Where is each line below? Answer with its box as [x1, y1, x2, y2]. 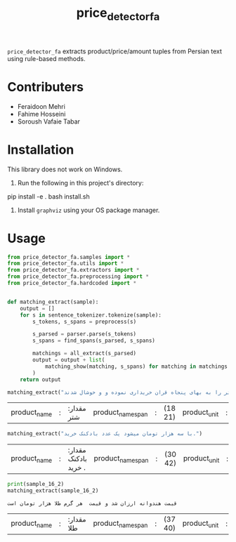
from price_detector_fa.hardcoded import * [7, 279, 137, 287]
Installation [7, 142, 74, 157]
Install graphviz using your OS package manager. [17, 206, 160, 214]
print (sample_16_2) [7, 481, 65, 488]
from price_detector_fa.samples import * [7, 253, 131, 260]
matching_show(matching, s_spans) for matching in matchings [44, 363, 228, 370]
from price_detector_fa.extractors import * [7, 267, 140, 274]
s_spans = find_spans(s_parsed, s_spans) [32, 337, 156, 345]
